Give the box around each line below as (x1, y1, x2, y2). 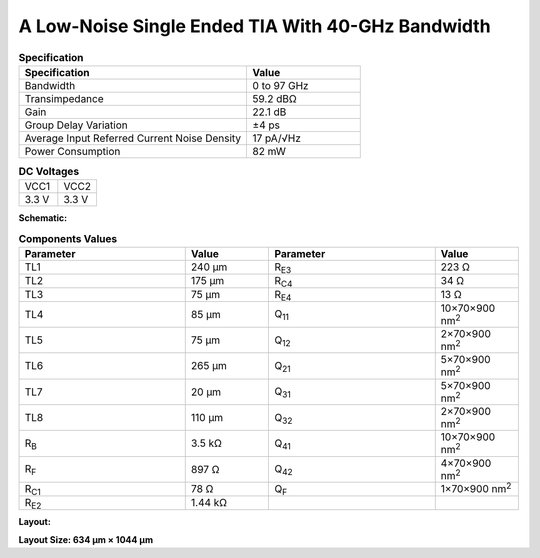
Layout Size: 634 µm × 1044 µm (18, 533, 154, 545)
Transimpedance (24, 91, 104, 105)
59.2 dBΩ (252, 91, 297, 105)
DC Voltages (18, 165, 80, 179)
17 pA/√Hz (252, 131, 302, 145)
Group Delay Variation (24, 118, 129, 132)
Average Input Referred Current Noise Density (24, 131, 242, 145)
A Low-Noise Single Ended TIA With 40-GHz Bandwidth (18, 15, 491, 37)
